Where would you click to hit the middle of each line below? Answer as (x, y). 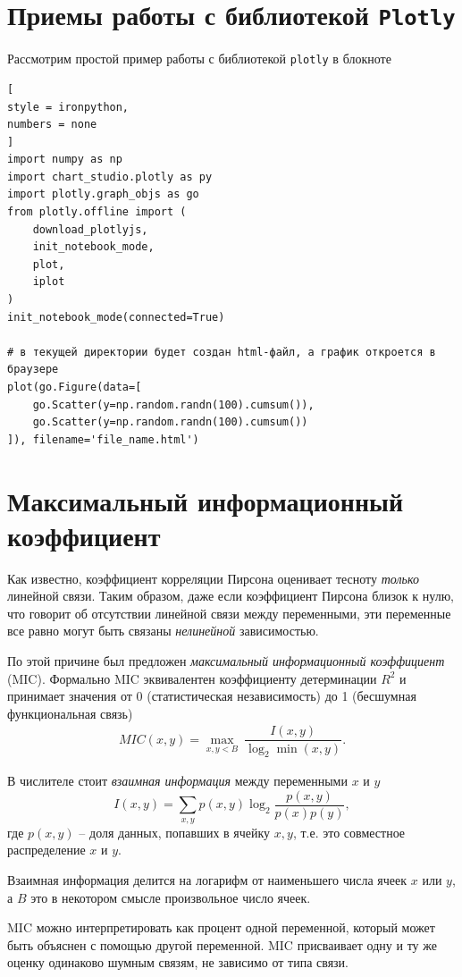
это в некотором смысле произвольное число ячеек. (171, 897)
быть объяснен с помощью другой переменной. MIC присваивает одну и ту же (222, 944)
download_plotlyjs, (90, 229)
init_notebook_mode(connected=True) (116, 317)
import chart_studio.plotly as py (110, 177)
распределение (46, 850)
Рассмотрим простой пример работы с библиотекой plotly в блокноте (199, 59)
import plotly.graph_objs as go (103, 194)
